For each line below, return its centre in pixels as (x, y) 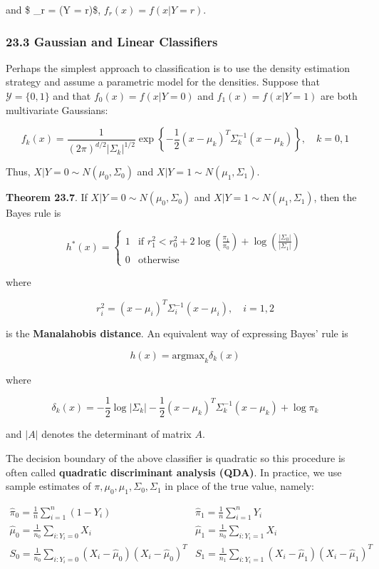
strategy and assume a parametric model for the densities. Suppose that (163, 82)
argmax (188, 355)
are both (339, 96)
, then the (335, 197)
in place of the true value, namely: (239, 486)
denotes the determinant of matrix (116, 434)
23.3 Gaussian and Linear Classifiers (112, 41)
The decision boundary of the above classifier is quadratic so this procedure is (176, 458)
